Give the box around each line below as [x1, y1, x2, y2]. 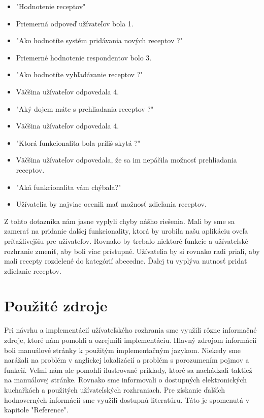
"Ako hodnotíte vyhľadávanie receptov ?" [16, 69, 143, 80]
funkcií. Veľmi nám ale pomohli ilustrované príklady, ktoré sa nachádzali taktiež [4, 364, 252, 375]
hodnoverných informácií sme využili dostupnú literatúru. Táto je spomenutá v [4, 394, 250, 405]
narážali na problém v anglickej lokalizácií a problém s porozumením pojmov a [4, 355, 249, 365]
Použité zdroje [4, 295, 108, 316]
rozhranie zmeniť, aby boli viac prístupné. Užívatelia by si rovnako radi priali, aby [4, 245, 260, 256]
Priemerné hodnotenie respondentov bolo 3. [16, 52, 152, 62]
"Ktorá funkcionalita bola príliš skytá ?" [16, 137, 141, 148]
